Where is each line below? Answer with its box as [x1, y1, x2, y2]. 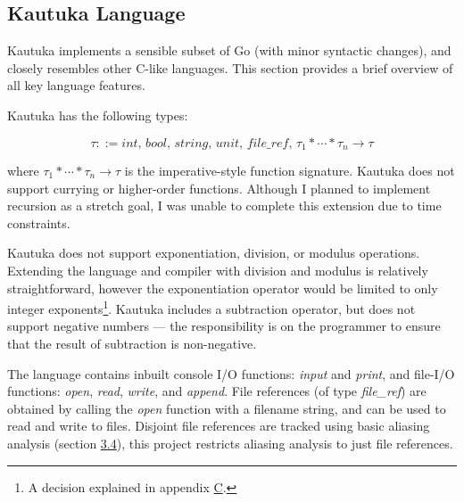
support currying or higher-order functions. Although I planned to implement [7, 178, 431, 197]
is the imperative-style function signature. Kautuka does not [124, 161, 455, 180]
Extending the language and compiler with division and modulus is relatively [7, 261, 428, 279]
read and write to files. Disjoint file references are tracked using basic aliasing [7, 416, 430, 435]
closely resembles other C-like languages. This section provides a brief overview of [7, 58, 453, 77]
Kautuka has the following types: [7, 105, 188, 124]
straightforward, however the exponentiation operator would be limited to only [7, 278, 438, 297]
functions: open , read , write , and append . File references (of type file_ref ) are [7, 382, 427, 400]
